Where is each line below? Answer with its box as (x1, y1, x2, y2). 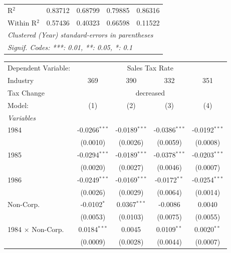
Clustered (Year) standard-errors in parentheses (8, 29, 153, 40)
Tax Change (8, 87, 45, 97)
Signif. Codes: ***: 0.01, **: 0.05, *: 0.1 (8, 42, 133, 52)
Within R (8, 17, 37, 27)
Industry (8, 74, 34, 85)
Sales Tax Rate (127, 62, 173, 73)
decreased (135, 87, 165, 97)
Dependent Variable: (8, 62, 71, 73)
